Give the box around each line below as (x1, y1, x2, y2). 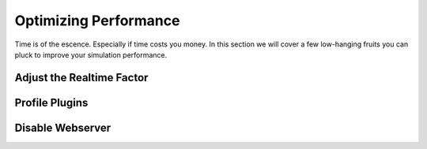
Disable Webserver (14, 121, 111, 134)
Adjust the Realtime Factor (14, 71, 149, 84)
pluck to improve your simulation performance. (14, 50, 168, 59)
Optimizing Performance (14, 12, 180, 29)
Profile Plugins (14, 95, 89, 110)
